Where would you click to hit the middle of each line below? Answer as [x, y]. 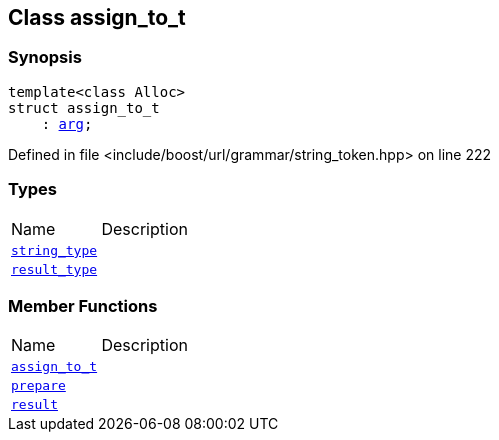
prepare [38, 386]
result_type [54, 269]
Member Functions [83, 305]
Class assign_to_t [97, 17]
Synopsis [45, 57]
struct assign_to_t [84, 107]
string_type [54, 250]
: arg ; [67, 123]
